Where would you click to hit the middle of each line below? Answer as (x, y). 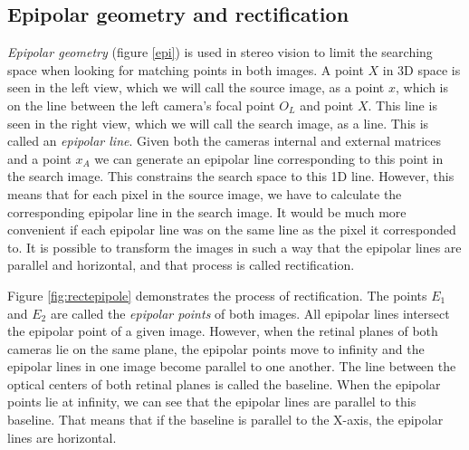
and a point (39, 158)
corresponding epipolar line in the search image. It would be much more (207, 211)
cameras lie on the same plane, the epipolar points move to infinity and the (216, 348)
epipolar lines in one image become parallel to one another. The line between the (232, 366)
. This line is (402, 105)
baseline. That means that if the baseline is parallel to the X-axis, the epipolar (225, 420)
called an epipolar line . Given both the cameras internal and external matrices (225, 141)
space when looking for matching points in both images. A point (186, 69)
